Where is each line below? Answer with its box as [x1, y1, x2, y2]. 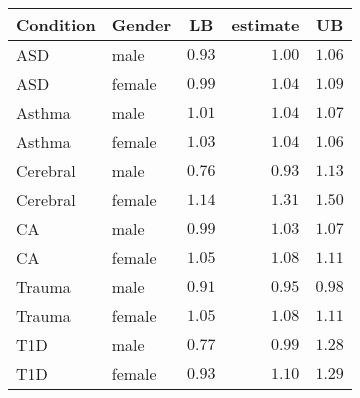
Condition [16, 13, 96, 36]
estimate [231, 13, 300, 36]
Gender [111, 13, 172, 36]
